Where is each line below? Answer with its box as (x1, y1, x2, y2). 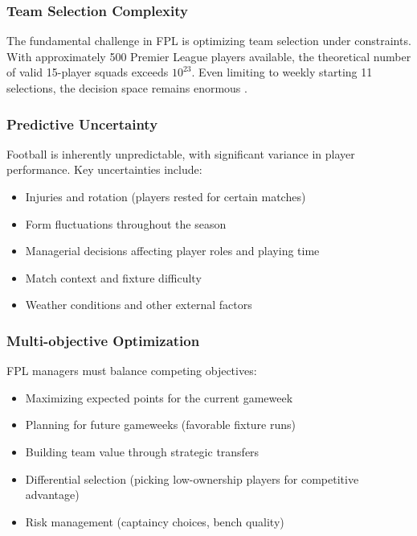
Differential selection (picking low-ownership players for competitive (25, 470, 359, 487)
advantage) (25, 486, 80, 503)
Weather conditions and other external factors (25, 296, 252, 313)
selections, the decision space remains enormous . (6, 80, 247, 96)
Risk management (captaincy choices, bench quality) (25, 513, 284, 530)
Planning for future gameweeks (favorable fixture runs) (25, 416, 296, 433)
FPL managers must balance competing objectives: (6, 362, 257, 379)
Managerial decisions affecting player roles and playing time (25, 242, 320, 259)
